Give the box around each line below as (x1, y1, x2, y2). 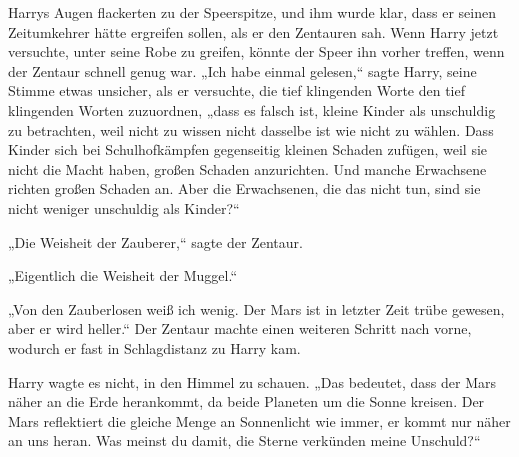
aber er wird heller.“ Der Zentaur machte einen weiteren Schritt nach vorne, (8, 318, 472, 339)
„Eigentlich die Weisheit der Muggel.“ (8, 265, 237, 286)
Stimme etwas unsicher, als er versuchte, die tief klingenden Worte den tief (8, 80, 465, 101)
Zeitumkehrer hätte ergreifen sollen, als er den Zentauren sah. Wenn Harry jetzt (8, 21, 499, 42)
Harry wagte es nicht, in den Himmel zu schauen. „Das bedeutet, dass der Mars (8, 371, 497, 392)
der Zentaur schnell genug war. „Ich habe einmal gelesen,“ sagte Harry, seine (8, 60, 477, 81)
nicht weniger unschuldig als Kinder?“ (8, 197, 240, 218)
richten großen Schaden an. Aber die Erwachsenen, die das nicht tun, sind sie (8, 178, 481, 199)
